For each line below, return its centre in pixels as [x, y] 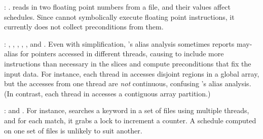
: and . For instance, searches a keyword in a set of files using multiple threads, [127, 110]
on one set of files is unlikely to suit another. [73, 130]
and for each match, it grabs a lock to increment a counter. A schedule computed [130, 120]
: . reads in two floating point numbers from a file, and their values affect [117, 7]
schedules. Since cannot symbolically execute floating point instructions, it [119, 16]
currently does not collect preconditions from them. [84, 27]
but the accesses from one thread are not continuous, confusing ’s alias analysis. [128, 83]
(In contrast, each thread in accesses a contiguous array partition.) [107, 93]
